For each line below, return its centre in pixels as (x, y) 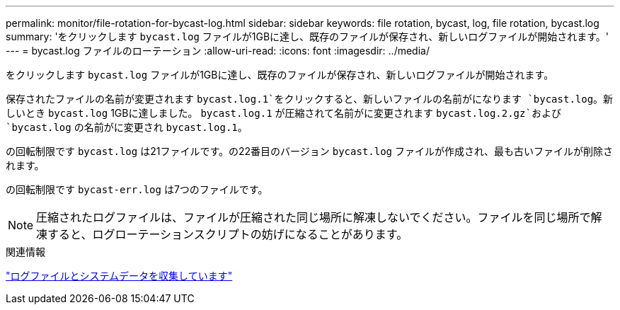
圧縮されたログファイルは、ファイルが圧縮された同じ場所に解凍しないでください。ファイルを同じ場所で (314, 217)
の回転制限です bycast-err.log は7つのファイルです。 (137, 189)
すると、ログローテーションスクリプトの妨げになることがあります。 (228, 234)
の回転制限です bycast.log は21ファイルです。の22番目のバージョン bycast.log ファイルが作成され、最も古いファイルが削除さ (310, 151)
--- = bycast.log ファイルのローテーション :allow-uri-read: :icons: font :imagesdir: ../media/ (218, 51)
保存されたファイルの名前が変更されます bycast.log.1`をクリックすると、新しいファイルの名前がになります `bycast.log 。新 (310, 99)
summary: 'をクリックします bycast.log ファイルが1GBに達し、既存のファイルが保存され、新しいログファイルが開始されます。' (308, 36)
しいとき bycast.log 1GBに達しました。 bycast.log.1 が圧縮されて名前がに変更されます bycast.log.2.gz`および (283, 113)
